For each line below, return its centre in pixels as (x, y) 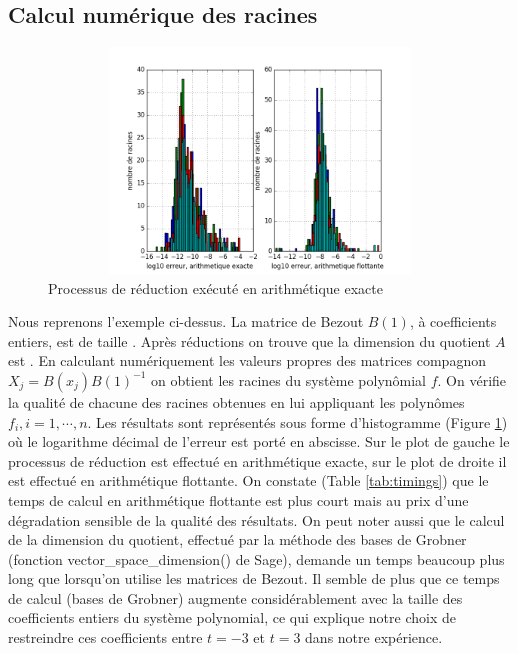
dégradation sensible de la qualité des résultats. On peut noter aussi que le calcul (256, 519)
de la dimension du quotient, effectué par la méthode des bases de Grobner (237, 539)
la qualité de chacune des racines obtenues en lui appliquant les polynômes (236, 401)
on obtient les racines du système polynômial (289, 379)
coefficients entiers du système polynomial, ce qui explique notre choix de (232, 617)
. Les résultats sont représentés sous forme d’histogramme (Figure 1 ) (297, 421)
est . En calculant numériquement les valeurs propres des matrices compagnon (247, 360)
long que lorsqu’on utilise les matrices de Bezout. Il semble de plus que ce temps (254, 578)
